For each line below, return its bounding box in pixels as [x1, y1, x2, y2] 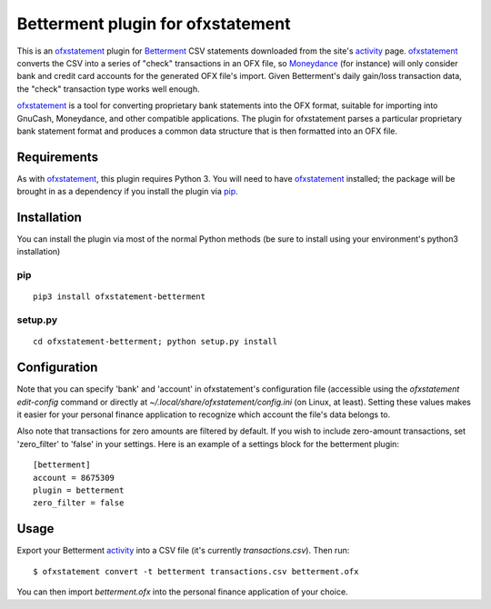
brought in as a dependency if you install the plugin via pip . [16, 186, 238, 197]
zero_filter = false [33, 498, 125, 508]
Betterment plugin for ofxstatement [16, 14, 291, 34]
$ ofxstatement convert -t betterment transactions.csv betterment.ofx [33, 566, 359, 576]
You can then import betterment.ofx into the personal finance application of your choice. [16, 586, 349, 597]
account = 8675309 [33, 473, 115, 483]
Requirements [16, 149, 99, 165]
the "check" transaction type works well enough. [16, 83, 200, 95]
